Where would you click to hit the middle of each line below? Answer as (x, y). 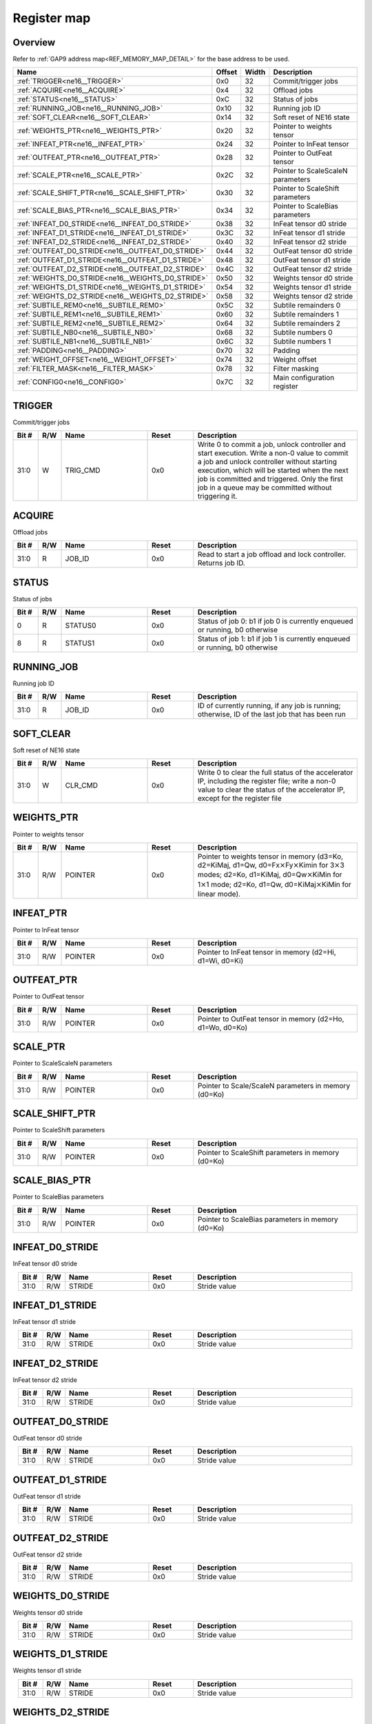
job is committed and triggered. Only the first (270, 479)
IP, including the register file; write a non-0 (267, 781)
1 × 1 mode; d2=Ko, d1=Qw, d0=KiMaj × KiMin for (274, 884)
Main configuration (304, 378)
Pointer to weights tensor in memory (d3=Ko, (270, 856)
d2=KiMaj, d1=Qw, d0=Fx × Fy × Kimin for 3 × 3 (271, 865)
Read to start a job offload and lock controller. (272, 554)
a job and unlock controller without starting (267, 462)
